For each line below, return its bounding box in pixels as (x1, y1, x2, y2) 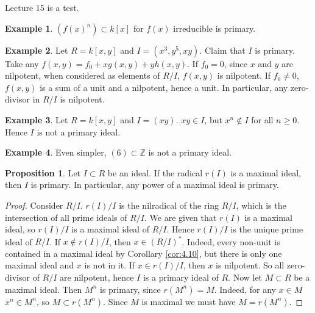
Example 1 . (5, 21, 53, 34)
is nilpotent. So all (216, 259, 285, 272)
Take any (5, 57, 39, 70)
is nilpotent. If (217, 69, 271, 82)
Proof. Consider (5, 198, 63, 211)
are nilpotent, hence (60, 271, 134, 283)
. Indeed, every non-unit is (182, 235, 280, 248)
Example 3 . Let (5, 113, 68, 126)
